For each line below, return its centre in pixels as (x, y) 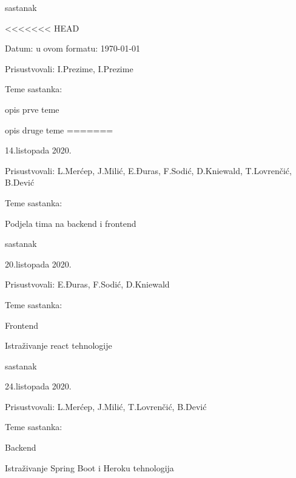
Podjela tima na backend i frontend (71, 223)
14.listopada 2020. (38, 150)
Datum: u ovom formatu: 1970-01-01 (73, 48)
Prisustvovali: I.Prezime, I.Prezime (69, 68)
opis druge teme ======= (59, 130)
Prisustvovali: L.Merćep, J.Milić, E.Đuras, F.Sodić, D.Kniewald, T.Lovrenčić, (148, 170)
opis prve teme (32, 109)
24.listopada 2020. (38, 386)
